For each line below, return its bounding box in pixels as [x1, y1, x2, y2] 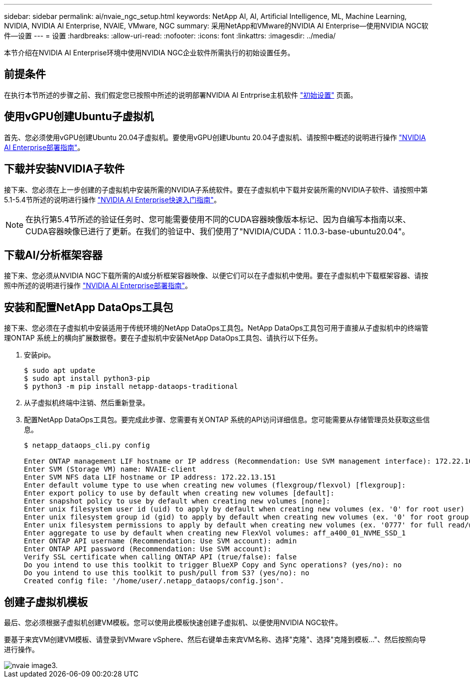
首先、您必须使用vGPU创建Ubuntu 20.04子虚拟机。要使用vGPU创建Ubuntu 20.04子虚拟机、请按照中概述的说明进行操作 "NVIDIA [4, 133, 426, 142]
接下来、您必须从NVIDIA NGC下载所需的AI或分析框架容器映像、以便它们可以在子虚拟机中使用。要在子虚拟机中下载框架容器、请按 [4, 271, 429, 280]
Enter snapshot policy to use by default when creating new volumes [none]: [24, 497, 331, 506]
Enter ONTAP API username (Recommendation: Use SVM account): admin [24, 537, 297, 545]
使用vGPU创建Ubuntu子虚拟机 [4, 110, 154, 123]
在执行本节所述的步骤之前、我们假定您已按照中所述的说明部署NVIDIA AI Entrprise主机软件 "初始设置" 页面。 [4, 90, 357, 99]
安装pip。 [24, 350, 55, 359]
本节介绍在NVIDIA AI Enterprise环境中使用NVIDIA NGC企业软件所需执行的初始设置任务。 [4, 48, 295, 57]
